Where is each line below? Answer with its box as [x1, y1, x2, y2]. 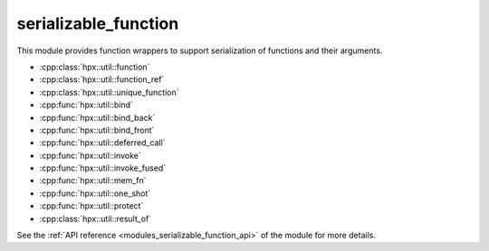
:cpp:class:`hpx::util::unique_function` [39, 87, 179, 98]
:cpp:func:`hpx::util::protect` [39, 200, 144, 211]
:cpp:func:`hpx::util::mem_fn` [39, 175, 147, 186]
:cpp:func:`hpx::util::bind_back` [39, 112, 156, 123]
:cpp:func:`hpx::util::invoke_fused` [39, 163, 167, 173]
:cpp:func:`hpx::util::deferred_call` [39, 137, 167, 148]
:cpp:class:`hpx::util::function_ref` [39, 74, 165, 85]
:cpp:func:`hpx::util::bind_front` [39, 125, 155, 135]
